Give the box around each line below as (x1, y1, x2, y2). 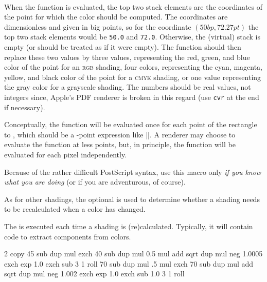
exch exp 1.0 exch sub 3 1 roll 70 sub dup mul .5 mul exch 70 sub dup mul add (4, 258, 254, 269)
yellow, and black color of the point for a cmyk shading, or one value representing (4, 71, 261, 82)
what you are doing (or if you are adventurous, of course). (4, 176, 186, 187)
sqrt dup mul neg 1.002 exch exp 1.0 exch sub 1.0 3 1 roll (4, 268, 185, 279)
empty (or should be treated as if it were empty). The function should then (4, 42, 241, 52)
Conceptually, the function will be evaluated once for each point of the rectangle (4, 119, 257, 130)
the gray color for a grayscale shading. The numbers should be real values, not (4, 82, 251, 92)
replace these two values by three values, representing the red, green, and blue (4, 51, 250, 62)
